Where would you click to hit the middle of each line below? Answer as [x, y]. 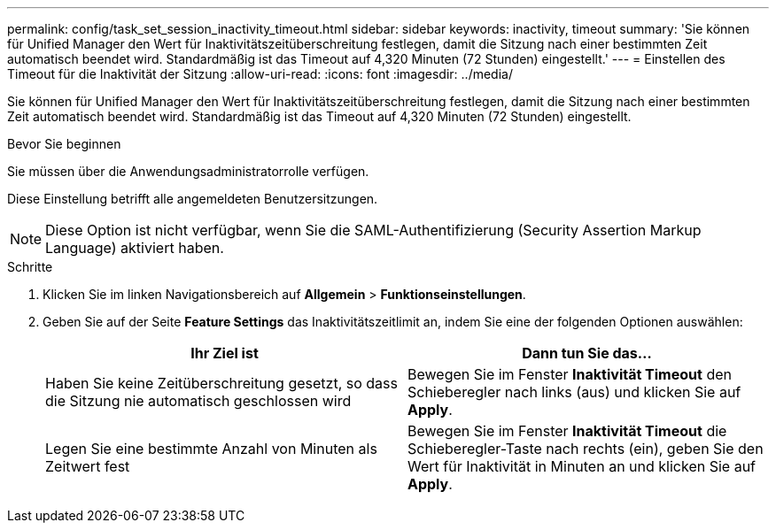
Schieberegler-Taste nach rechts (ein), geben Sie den [586, 449]
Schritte [30, 267]
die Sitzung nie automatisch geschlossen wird [198, 401]
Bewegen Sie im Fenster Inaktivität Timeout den [570, 374]
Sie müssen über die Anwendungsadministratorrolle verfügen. [188, 171]
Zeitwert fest [88, 466]
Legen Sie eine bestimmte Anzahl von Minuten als [211, 449]
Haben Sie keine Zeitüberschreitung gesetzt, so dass [221, 383]
